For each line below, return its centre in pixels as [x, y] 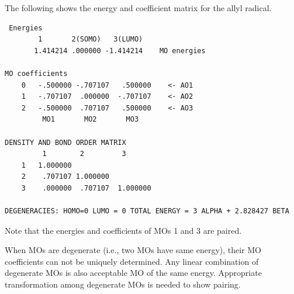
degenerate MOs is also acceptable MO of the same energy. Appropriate [133, 273]
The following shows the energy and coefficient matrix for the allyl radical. [138, 8]
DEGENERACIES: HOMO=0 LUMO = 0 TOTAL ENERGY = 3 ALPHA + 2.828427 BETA [147, 211]
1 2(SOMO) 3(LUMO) [91, 39]
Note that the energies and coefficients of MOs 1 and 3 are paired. [123, 230]
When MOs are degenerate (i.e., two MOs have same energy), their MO [133, 250]
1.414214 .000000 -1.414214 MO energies [120, 51]
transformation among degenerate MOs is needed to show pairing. [123, 284]
